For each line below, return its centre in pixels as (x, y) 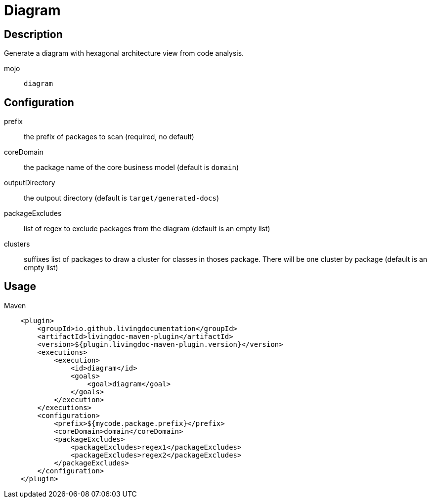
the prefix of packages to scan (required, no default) (109, 137)
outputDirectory (30, 183)
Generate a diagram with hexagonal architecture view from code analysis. (124, 53)
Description (33, 34)
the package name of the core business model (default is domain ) (131, 167)
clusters (17, 244)
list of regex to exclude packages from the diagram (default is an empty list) (147, 229)
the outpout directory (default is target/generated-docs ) (122, 198)
